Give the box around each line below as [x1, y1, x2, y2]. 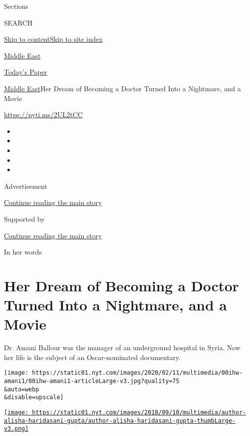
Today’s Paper [4, 67, 48, 77]
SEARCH [4, 17, 33, 27]
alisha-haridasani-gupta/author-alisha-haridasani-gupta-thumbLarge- [4, 417, 236, 424]
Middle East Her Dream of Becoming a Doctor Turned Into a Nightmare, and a [4, 83, 241, 93]
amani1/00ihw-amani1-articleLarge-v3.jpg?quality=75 [4, 378, 179, 385]
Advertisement [4, 180, 48, 191]
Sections [4, 1, 28, 11]
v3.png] [4, 425, 29, 433]
